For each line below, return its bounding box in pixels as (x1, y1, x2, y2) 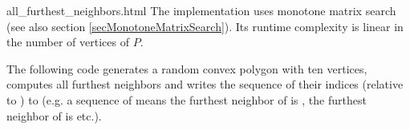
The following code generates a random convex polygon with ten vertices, (6, 60, 367, 77)
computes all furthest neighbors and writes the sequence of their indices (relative (6, 76, 404, 93)
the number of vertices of (6, 33, 129, 50)
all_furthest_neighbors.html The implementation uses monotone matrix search (6, 2, 396, 18)
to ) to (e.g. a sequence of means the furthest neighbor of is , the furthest (6, 91, 367, 108)
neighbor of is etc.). (6, 107, 102, 124)
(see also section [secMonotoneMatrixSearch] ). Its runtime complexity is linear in (6, 18, 404, 34)
